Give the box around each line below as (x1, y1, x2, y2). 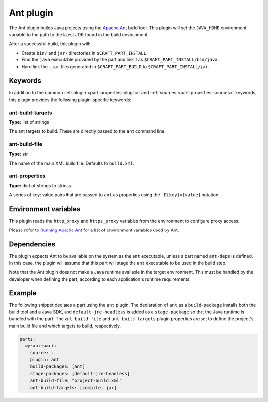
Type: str (9, 151, 28, 157)
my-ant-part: (25, 343, 57, 349)
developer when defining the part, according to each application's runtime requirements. (9, 276, 191, 282)
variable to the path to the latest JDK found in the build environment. (9, 31, 149, 37)
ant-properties (9, 172, 46, 179)
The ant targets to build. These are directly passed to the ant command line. (9, 128, 166, 134)
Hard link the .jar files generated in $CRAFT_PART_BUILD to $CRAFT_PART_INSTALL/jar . (21, 63, 210, 69)
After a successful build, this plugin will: (9, 41, 91, 47)
